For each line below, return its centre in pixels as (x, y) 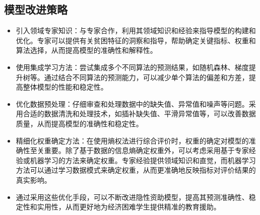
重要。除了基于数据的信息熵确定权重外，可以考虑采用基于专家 (146, 150)
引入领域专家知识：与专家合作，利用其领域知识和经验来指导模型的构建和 (136, 30)
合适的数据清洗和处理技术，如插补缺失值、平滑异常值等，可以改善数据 (139, 114)
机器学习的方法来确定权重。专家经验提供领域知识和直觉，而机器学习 (143, 160)
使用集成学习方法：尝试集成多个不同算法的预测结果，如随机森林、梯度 (132, 67)
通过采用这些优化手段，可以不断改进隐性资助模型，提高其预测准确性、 (132, 197)
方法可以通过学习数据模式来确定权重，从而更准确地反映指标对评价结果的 (136, 170)
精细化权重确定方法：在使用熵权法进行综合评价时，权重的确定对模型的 (132, 140)
